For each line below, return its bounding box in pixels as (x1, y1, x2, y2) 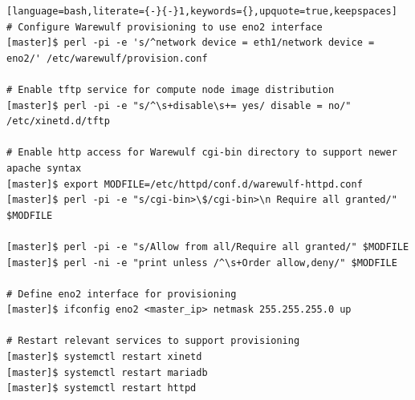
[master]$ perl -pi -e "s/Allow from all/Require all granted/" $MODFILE (6, 240, 409, 253)
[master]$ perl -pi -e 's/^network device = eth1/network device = (6, 37, 375, 49)
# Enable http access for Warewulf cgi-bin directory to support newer (6, 147, 397, 159)
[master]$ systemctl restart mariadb (6, 366, 208, 378)
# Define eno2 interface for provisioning (6, 288, 237, 300)
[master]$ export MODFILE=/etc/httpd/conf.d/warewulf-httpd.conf (6, 178, 363, 190)
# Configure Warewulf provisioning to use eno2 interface (6, 21, 323, 33)
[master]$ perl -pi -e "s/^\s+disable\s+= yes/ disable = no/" (6, 99, 352, 111)
